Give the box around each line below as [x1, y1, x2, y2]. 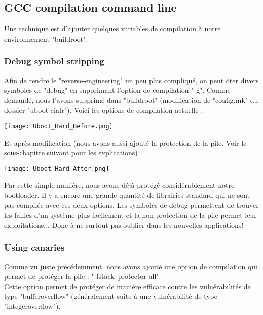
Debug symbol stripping [4, 55, 104, 67]
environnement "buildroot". [4, 33, 88, 44]
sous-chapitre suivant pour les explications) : [4, 147, 142, 158]
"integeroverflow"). [4, 301, 61, 311]
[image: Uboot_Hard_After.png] [4, 165, 109, 172]
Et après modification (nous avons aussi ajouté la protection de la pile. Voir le [4, 137, 247, 148]
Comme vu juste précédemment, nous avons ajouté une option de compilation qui [4, 261, 257, 271]
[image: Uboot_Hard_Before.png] [4, 122, 113, 130]
